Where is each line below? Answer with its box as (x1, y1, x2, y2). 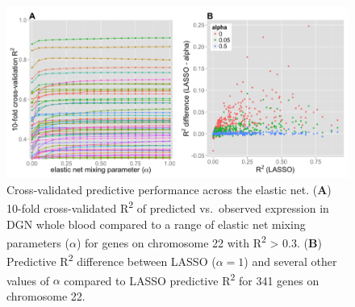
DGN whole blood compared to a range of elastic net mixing (6, 215, 306, 232)
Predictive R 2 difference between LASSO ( (6, 251, 216, 270)
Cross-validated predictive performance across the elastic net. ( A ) (6, 180, 332, 197)
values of (6, 272, 49, 288)
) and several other (244, 253, 337, 270)
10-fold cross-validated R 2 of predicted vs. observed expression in (6, 197, 329, 216)
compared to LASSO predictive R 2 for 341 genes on (64, 269, 319, 288)
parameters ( (6, 234, 69, 251)
